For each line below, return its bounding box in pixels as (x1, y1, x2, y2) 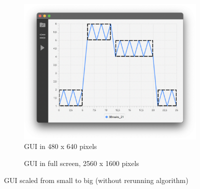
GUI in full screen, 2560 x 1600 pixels (24, 157, 139, 168)
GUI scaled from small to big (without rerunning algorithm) (4, 174, 188, 185)
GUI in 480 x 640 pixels (24, 141, 97, 151)
